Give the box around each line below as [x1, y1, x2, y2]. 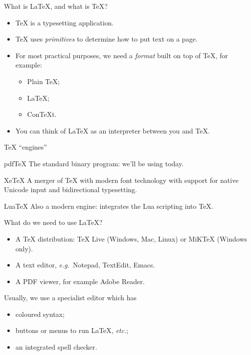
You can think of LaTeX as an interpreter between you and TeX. [15, 125, 210, 135]
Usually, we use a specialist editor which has [4, 292, 137, 303]
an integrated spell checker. [15, 342, 97, 352]
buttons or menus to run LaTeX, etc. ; [15, 325, 129, 335]
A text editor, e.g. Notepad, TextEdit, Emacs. [15, 260, 155, 270]
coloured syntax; [15, 309, 65, 319]
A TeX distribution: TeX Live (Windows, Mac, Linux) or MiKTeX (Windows [15, 233, 248, 244]
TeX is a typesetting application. [15, 17, 114, 27]
